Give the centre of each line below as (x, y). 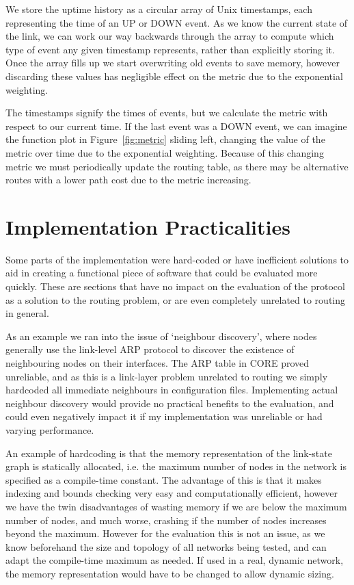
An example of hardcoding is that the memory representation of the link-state (169, 453)
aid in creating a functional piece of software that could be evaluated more (162, 273)
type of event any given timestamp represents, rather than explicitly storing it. (170, 49)
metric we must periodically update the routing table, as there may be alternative (177, 166)
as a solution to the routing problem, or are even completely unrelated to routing (176, 299)
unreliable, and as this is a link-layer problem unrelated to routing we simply (167, 376)
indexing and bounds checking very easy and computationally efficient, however (172, 493)
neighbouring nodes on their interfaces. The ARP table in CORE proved (158, 363)
